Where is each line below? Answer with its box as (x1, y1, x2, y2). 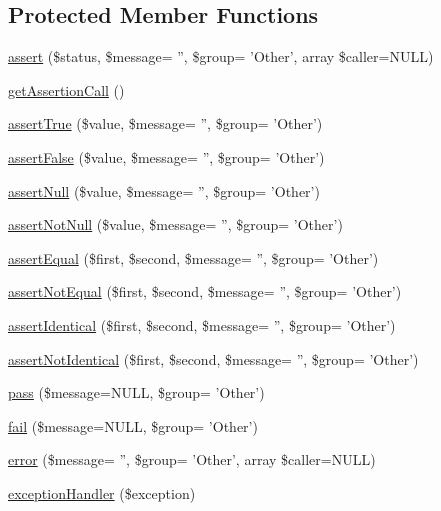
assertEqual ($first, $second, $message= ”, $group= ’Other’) (8, 247, 379, 268)
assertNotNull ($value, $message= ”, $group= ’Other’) (8, 214, 343, 235)
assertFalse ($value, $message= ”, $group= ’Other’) (8, 146, 325, 167)
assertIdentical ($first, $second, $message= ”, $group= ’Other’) (8, 314, 396, 335)
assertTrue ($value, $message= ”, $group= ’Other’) (8, 113, 323, 134)
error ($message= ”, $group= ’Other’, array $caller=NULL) (8, 449, 376, 470)
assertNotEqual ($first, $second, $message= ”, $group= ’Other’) (8, 281, 402, 302)
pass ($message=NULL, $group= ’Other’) (8, 382, 265, 403)
